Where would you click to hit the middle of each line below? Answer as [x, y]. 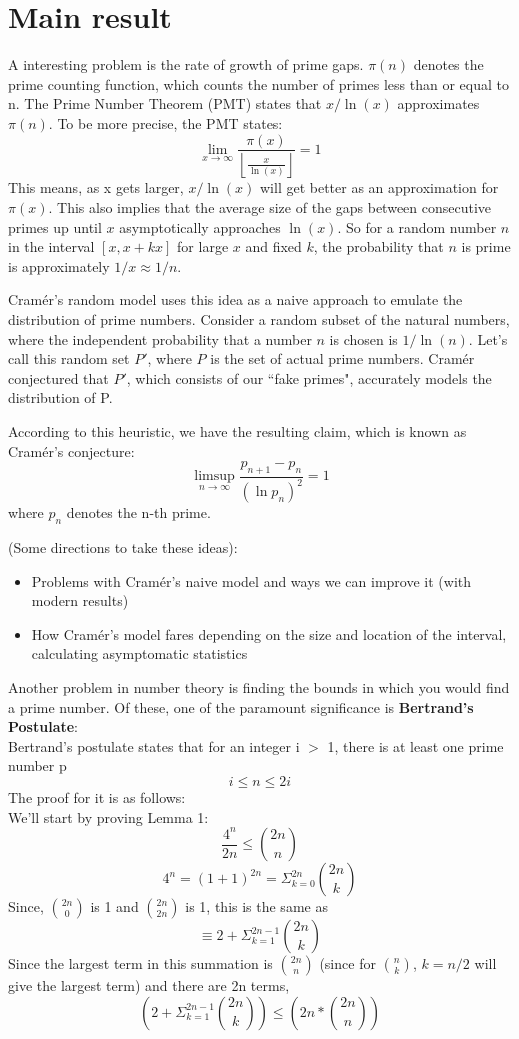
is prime [486, 246]
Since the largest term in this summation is [140, 963]
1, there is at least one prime [415, 745]
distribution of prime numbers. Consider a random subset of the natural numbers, [259, 318]
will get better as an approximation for [379, 187]
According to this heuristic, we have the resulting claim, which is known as [237, 430]
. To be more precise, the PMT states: [165, 122]
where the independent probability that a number [160, 338]
